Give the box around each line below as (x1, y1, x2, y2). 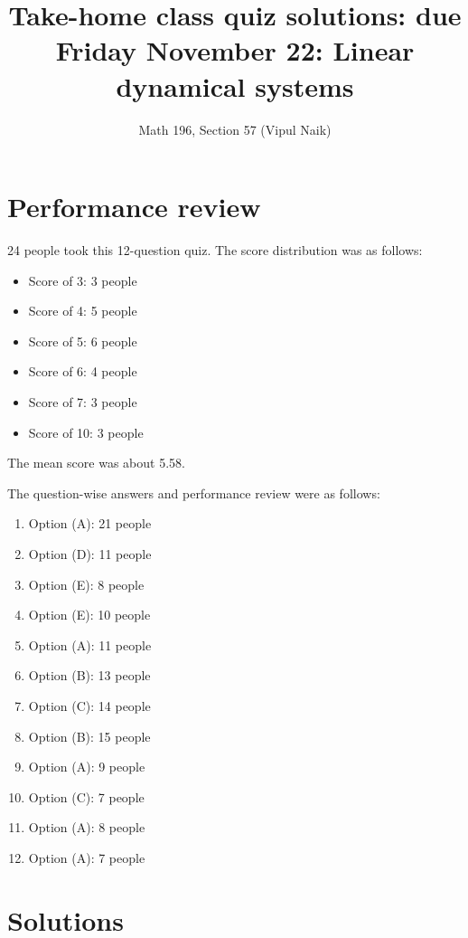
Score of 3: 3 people (28, 270, 137, 289)
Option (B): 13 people (28, 666, 151, 685)
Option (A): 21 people (28, 514, 152, 533)
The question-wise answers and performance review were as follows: (7, 483, 380, 502)
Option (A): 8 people (28, 818, 145, 837)
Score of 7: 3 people (28, 393, 137, 411)
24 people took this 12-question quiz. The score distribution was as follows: (7, 241, 423, 260)
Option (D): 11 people (28, 544, 152, 563)
